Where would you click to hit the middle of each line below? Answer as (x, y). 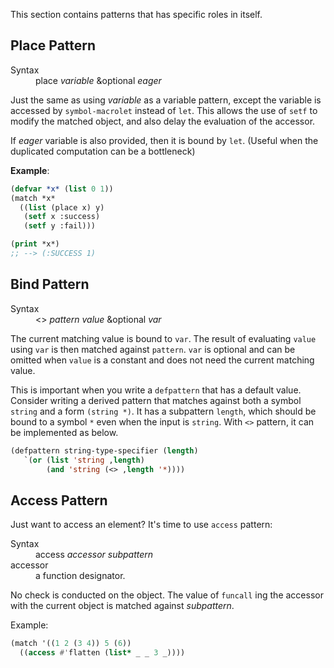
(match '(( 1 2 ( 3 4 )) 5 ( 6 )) (71, 644)
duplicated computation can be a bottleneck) (103, 151)
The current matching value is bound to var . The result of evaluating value (163, 338)
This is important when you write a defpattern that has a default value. (156, 390)
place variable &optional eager (98, 80)
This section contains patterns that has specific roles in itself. (136, 14)
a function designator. (80, 576)
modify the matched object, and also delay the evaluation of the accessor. (163, 121)
